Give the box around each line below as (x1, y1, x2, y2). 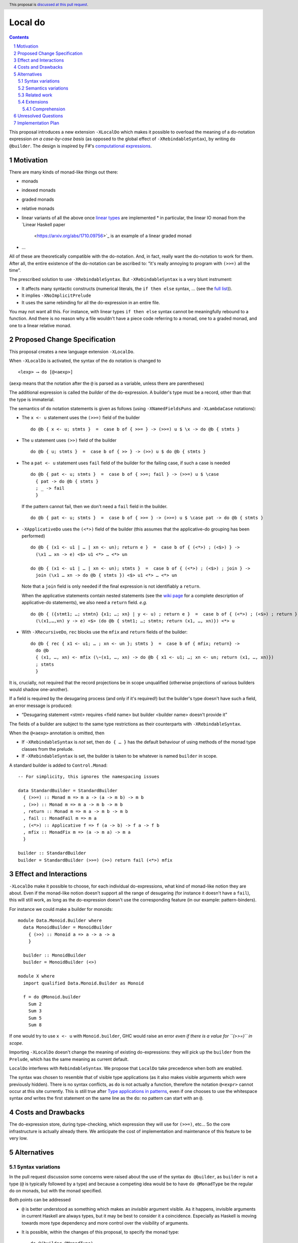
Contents (9, 34, 29, 40)
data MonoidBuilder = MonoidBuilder (23, 925, 113, 930)
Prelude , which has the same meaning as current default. (9, 1056, 129, 1062)
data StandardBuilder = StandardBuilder (18, 788, 118, 793)
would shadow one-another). (9, 687, 69, 693)
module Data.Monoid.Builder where (18, 918, 102, 923)
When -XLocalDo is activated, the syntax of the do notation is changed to (9, 357, 161, 363)
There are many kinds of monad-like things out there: (9, 169, 119, 175)
